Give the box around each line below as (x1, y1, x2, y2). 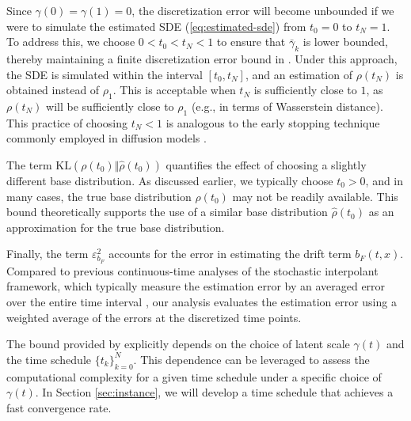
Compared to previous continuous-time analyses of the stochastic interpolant (6, 262, 379, 279)
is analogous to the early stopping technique (166, 114, 380, 131)
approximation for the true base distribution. (6, 218, 225, 235)
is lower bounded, (303, 33, 388, 50)
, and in (365, 172, 404, 188)
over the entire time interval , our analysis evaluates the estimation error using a (6, 294, 397, 310)
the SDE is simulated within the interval (6, 66, 203, 82)
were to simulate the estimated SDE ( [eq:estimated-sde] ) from (6, 17, 306, 34)
